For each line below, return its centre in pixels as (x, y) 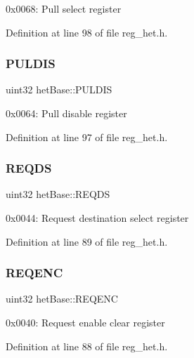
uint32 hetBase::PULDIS (59, 89)
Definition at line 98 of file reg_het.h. (87, 32)
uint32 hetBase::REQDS (58, 194)
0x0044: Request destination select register (97, 218)
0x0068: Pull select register (64, 8)
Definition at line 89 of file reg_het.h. (87, 241)
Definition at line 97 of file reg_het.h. (87, 137)
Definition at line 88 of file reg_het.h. (87, 346)
